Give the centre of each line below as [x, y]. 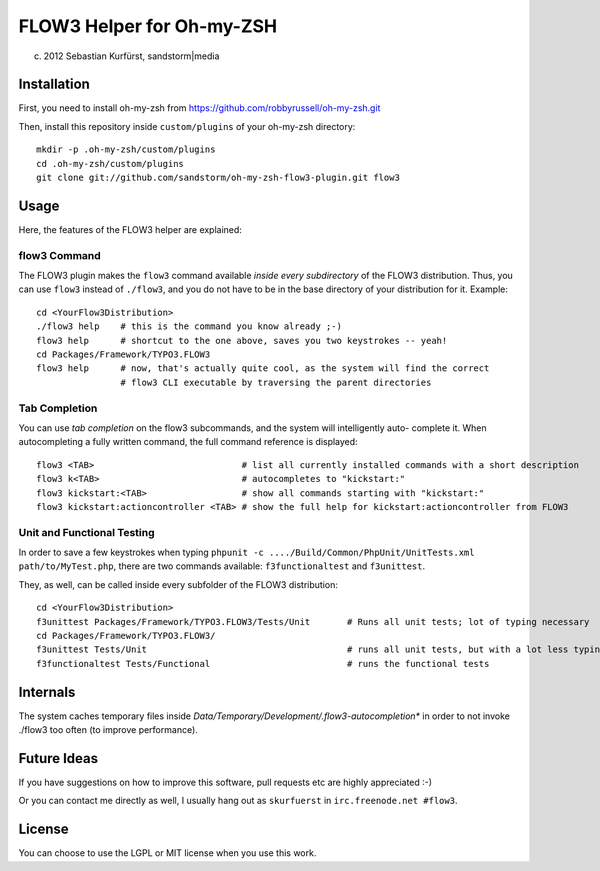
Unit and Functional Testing [86, 532]
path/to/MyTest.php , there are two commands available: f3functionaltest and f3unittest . [221, 566]
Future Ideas [58, 758]
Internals [47, 691]
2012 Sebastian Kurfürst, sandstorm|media [131, 56]
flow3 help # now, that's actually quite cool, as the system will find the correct [263, 368]
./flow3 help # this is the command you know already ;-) [189, 326]
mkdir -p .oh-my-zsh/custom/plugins [126, 149]
